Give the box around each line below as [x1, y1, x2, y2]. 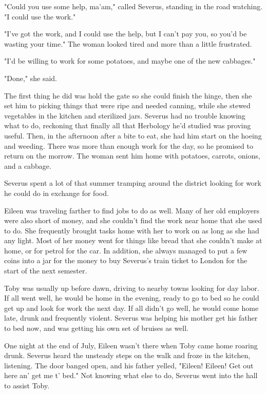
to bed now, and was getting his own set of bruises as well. [4, 323, 189, 333]
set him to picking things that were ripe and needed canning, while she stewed [4, 100, 251, 111]
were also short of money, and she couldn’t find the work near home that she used [4, 215, 262, 226]
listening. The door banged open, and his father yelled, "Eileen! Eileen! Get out [4, 360, 254, 370]
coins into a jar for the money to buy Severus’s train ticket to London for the [4, 255, 248, 266]
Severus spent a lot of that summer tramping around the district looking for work [4, 178, 261, 188]
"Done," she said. [4, 72, 57, 83]
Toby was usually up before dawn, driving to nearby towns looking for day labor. [4, 282, 259, 293]
